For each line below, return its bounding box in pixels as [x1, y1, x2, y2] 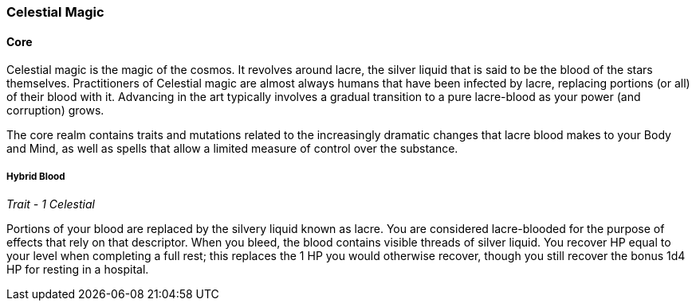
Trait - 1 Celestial [6, 197, 95, 211]
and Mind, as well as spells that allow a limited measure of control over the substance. [6, 142, 458, 156]
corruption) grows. [6, 103, 104, 118]
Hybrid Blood [6, 170, 65, 182]
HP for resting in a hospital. [6, 262, 149, 276]
